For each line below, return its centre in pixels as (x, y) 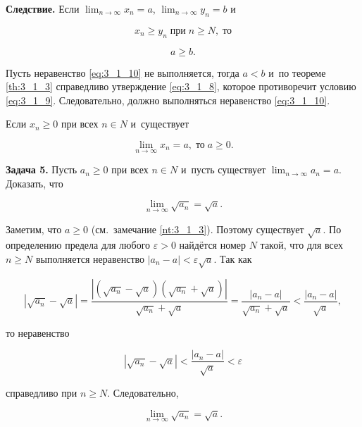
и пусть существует (223, 169)
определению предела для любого (78, 245)
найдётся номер (213, 245)
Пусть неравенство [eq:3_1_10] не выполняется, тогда (123, 72)
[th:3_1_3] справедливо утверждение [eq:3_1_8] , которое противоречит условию (181, 86)
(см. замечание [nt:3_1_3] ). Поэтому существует (198, 229)
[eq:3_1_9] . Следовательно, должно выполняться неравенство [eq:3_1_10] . (168, 100)
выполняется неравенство (90, 258)
